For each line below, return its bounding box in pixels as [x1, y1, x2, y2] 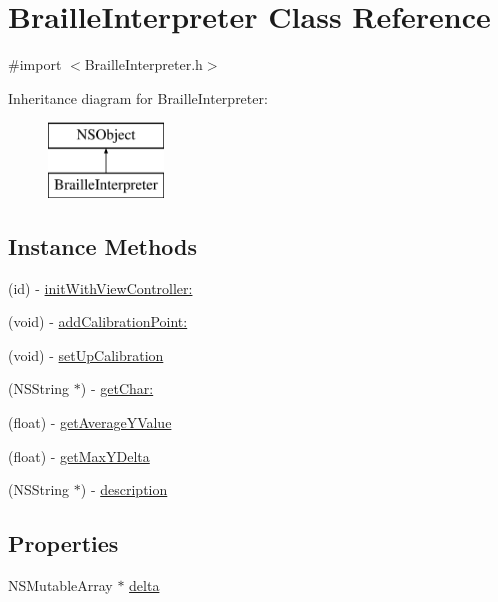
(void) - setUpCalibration [8, 344, 164, 365]
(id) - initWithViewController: [8, 277, 193, 298]
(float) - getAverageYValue [8, 412, 172, 433]
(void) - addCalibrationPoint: [8, 311, 188, 332]
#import [8, 54, 62, 75]
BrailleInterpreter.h [84, 54, 203, 75]
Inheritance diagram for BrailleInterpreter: [8, 87, 268, 108]
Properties [8, 528, 119, 559]
